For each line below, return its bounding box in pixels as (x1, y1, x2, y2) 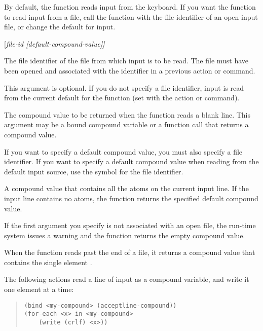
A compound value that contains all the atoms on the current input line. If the (4, 183, 249, 194)
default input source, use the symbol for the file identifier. (4, 166, 183, 176)
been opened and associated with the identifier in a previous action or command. (4, 65, 255, 76)
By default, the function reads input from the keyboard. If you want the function (4, 2, 256, 12)
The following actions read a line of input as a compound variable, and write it (4, 274, 249, 284)
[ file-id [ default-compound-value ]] (4, 38, 105, 49)
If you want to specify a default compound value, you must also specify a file (4, 146, 243, 157)
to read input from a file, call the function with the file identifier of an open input (4, 11, 258, 22)
